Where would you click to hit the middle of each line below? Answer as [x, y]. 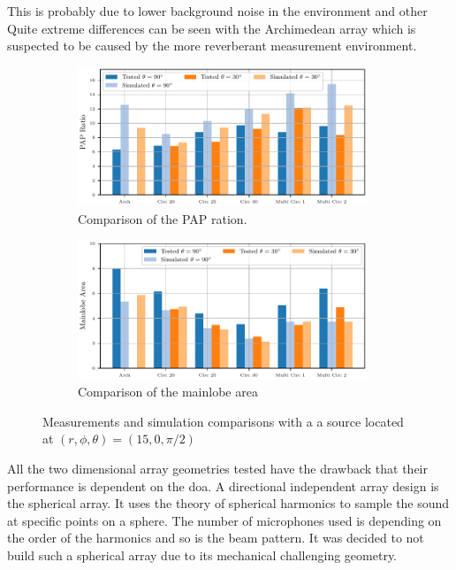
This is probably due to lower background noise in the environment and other [217, 11]
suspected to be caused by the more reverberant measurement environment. [212, 46]
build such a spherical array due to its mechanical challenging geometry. [202, 555]
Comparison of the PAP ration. [163, 218]
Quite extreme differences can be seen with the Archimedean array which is [212, 28]
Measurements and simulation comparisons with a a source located [223, 421]
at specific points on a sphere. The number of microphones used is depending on [224, 520]
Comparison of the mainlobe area [168, 392]
